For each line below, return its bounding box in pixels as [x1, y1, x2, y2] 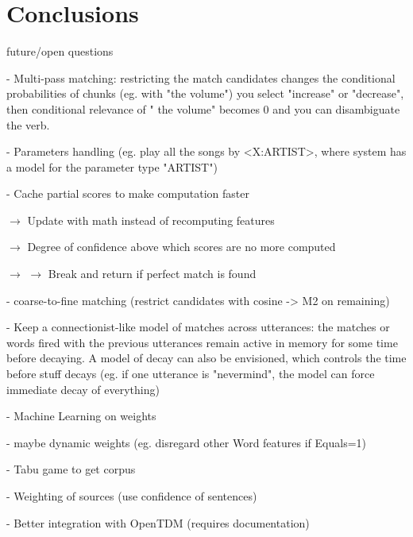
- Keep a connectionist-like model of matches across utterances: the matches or [6, 319, 390, 335]
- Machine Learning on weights [6, 408, 156, 424]
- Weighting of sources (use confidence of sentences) [6, 488, 257, 504]
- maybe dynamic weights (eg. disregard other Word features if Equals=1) [6, 434, 366, 450]
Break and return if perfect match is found [48, 265, 257, 282]
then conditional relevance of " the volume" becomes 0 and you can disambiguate [6, 100, 400, 117]
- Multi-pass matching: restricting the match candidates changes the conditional [6, 69, 396, 86]
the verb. [6, 116, 50, 133]
